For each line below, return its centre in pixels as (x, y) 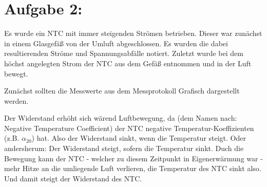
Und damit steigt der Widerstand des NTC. (73, 178)
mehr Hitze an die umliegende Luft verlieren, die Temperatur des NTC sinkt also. (133, 168)
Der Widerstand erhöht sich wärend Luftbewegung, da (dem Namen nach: (121, 118)
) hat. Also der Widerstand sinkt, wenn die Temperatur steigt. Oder (139, 138)
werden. (16, 100)
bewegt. (16, 73)
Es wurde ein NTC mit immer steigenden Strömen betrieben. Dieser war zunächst (133, 33)
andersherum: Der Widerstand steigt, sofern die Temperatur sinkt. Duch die (124, 148)
